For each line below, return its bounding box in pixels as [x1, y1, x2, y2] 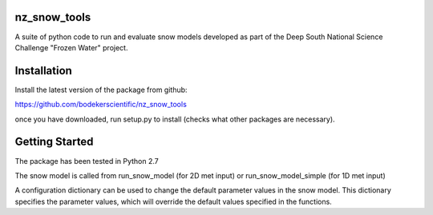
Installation [14, 64, 72, 78]
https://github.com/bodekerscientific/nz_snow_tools [14, 100, 188, 109]
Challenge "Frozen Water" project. [14, 42, 128, 52]
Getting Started [14, 135, 94, 149]
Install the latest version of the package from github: [14, 85, 188, 94]
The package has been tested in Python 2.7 [14, 156, 160, 165]
